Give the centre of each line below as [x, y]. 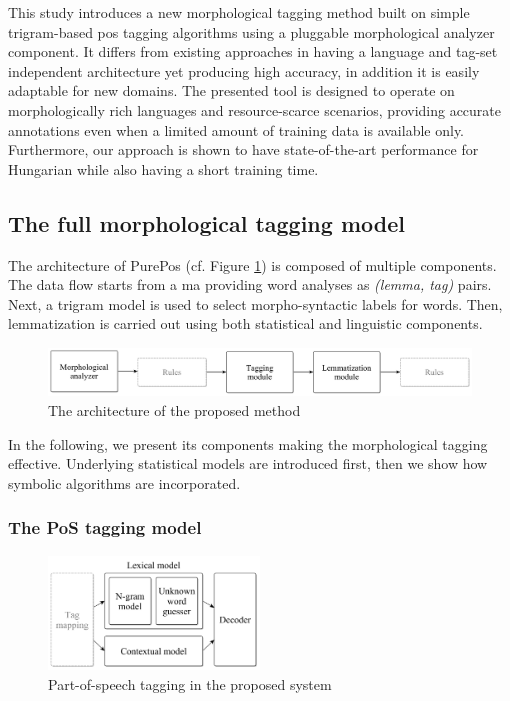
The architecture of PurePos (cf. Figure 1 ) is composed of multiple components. [252, 264]
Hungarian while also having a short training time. [163, 168]
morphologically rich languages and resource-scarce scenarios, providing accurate [255, 109]
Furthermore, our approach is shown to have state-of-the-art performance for [243, 149]
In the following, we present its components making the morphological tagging [248, 443]
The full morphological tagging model [206, 222]
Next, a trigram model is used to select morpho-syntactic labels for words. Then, [255, 303]
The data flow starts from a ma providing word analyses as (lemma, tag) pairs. [250, 284]
